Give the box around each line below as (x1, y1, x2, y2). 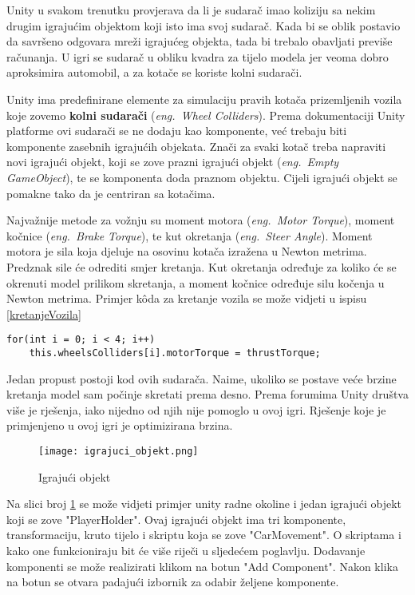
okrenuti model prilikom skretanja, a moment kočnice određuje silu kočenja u (6, 274, 385, 291)
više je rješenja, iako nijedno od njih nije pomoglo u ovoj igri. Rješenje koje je (6, 401, 386, 418)
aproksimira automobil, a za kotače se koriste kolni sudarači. (6, 64, 302, 81)
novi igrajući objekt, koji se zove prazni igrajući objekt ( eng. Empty (6, 153, 339, 170)
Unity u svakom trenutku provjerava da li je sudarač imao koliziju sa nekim (6, 2, 376, 18)
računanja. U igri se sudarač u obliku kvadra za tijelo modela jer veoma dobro (6, 48, 389, 65)
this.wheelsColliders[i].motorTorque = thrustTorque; (29, 347, 321, 359)
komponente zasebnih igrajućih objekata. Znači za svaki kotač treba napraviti (6, 137, 386, 154)
